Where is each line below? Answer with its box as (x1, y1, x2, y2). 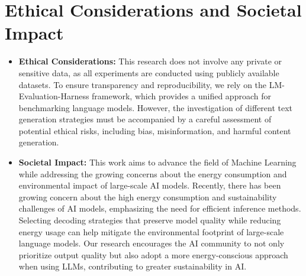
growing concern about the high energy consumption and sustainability (18, 190, 277, 203)
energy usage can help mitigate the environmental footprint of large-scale (18, 225, 284, 238)
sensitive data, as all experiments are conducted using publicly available (18, 66, 279, 79)
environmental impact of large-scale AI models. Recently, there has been (18, 179, 281, 191)
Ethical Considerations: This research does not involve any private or (18, 55, 282, 67)
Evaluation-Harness (18, 90, 89, 102)
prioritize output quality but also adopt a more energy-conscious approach (18, 248, 288, 261)
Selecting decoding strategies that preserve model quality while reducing (18, 214, 281, 226)
